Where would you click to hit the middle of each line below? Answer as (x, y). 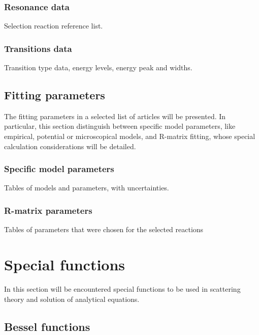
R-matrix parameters (48, 210)
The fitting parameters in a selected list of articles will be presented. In (115, 116)
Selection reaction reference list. (54, 26)
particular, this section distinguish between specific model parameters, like (120, 126)
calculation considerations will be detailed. (70, 146)
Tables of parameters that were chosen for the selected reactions (104, 229)
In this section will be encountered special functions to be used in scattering (122, 288)
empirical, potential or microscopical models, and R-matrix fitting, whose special (130, 136)
